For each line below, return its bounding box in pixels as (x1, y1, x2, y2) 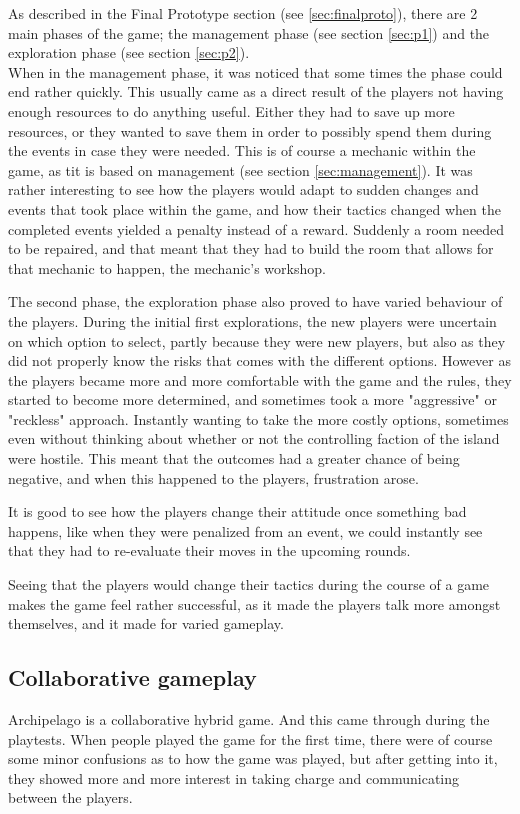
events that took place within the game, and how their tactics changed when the (8, 198, 501, 219)
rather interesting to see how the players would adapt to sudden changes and (8, 179, 479, 200)
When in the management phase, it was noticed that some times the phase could (8, 61, 503, 82)
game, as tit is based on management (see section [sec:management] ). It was (8, 159, 473, 180)
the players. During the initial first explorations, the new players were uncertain (8, 310, 497, 331)
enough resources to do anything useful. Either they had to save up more (8, 100, 455, 121)
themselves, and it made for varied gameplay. (8, 613, 284, 634)
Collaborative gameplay (8, 662, 257, 693)
